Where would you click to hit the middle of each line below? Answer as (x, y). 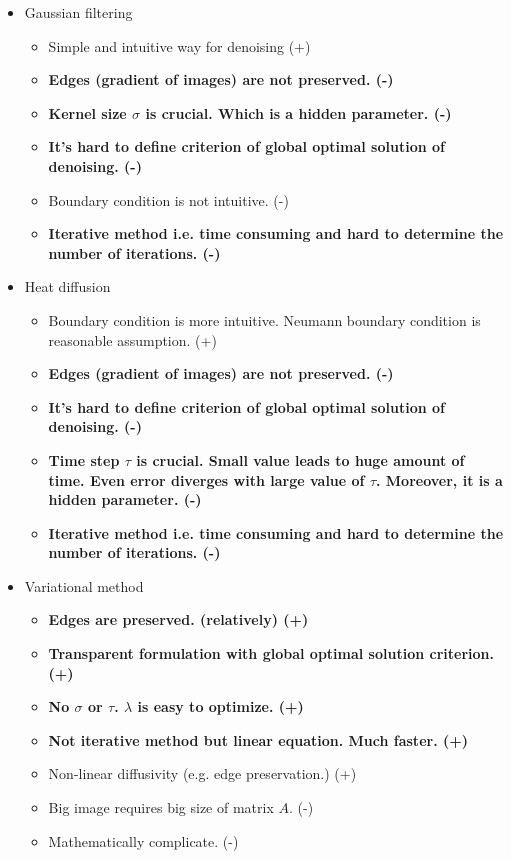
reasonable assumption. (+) (132, 339)
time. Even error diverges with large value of (206, 479)
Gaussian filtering (78, 12)
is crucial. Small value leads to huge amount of (300, 459)
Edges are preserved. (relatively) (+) (178, 619)
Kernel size (87, 112)
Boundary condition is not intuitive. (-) (168, 199)
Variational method (84, 585)
